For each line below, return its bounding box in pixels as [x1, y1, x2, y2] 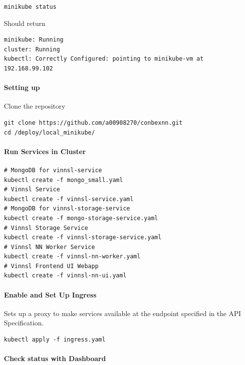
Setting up [4, 82, 40, 92]
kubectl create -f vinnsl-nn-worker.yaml [4, 253, 141, 260]
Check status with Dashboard [4, 353, 106, 364]
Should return [4, 18, 45, 28]
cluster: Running [4, 46, 60, 53]
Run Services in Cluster [4, 146, 86, 156]
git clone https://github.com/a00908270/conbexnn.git [4, 119, 183, 126]
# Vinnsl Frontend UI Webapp [4, 262, 99, 270]
